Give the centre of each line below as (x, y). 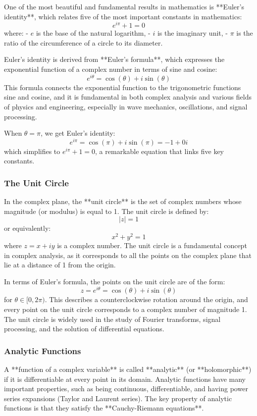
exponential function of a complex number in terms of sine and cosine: (111, 69)
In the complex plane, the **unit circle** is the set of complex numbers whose (123, 201)
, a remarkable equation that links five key (159, 151)
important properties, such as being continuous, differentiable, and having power (126, 389)
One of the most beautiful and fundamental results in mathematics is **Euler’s (124, 6)
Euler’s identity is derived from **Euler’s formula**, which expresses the (114, 59)
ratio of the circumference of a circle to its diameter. (83, 42)
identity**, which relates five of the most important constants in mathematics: (123, 16)
